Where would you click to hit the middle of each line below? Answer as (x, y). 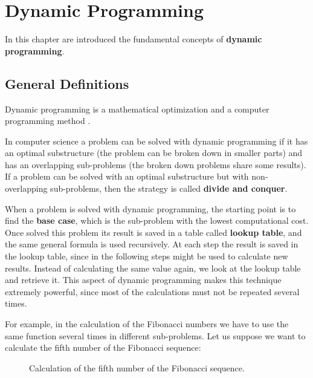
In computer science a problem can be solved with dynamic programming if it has (156, 141)
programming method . (48, 121)
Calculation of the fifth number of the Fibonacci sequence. (137, 367)
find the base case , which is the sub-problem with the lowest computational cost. (157, 220)
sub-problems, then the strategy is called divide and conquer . (169, 188)
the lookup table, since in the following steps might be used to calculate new (147, 256)
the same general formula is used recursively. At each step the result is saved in (152, 244)
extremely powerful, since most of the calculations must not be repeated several (152, 291)
